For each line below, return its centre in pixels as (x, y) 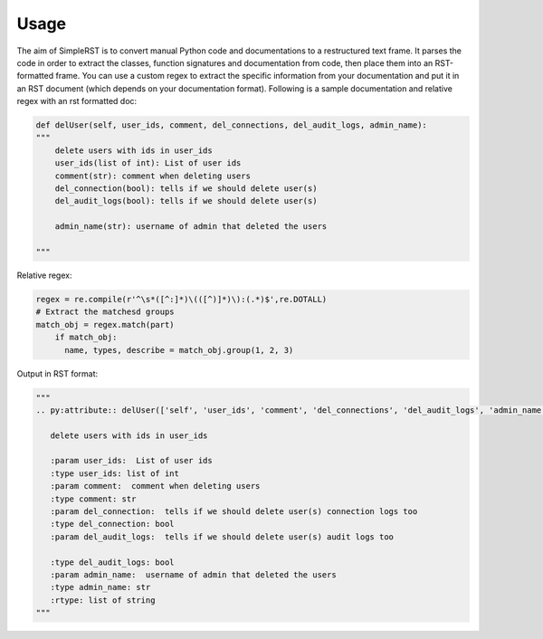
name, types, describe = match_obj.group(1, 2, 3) (179, 350)
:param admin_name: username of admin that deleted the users (193, 574)
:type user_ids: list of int (115, 473)
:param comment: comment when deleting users (155, 486)
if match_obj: (86, 338)
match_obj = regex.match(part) (105, 324)
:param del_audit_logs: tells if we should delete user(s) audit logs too (222, 537)
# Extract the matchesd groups (105, 312)
